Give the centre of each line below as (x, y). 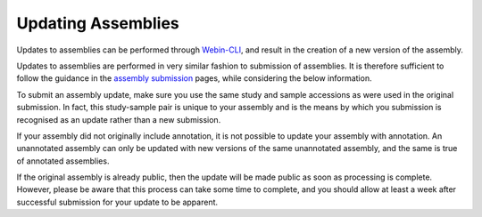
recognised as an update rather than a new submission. (119, 119)
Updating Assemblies (98, 23)
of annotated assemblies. (63, 161)
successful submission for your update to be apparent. (117, 202)
